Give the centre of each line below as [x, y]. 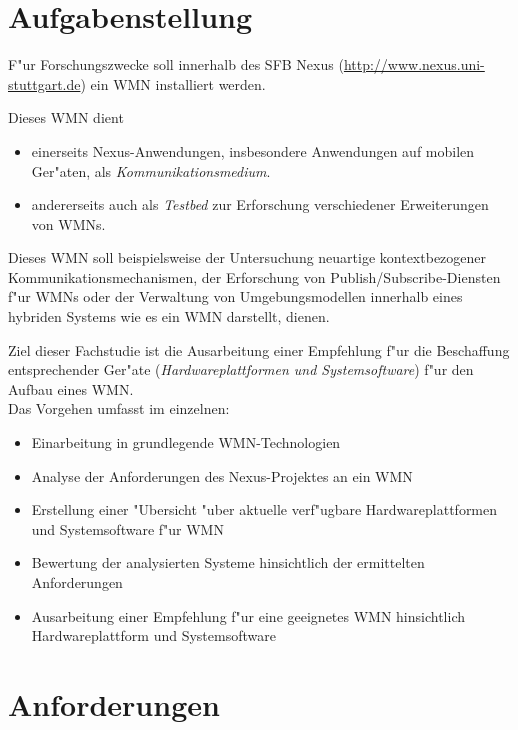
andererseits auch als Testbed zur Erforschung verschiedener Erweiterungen [260, 204]
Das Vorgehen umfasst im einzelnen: [119, 408]
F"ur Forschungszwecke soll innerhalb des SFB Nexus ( [176, 64]
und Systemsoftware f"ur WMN [127, 528]
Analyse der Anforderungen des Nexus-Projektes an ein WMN [222, 475]
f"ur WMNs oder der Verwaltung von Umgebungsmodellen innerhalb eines [235, 296]
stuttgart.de [44, 83]
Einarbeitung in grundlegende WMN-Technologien [186, 442]
